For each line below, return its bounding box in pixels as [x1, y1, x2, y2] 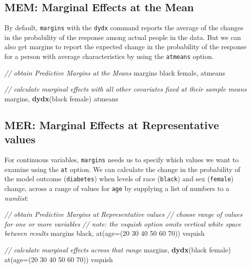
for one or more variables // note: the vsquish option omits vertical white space [4, 218, 241, 229]
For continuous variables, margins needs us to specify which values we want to [4, 154, 239, 165]
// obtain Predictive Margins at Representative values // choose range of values [4, 209, 243, 219]
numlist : [4, 192, 29, 203]
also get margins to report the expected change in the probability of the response [4, 41, 247, 52]
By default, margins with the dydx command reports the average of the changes [4, 22, 244, 33]
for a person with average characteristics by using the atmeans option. [4, 51, 214, 61]
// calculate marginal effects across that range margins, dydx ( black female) [4, 245, 231, 255]
